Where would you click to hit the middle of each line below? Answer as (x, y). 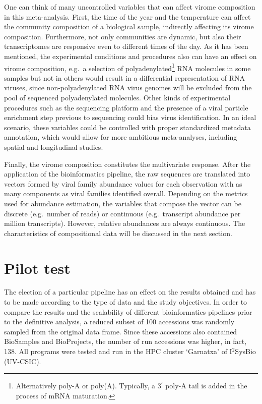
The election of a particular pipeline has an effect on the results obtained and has (130, 292)
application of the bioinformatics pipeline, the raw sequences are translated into (127, 174)
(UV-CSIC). (23, 361)
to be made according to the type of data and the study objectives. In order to (126, 302)
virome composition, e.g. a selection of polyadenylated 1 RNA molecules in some (127, 67)
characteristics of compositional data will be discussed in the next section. (118, 233)
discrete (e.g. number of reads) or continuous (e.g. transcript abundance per (122, 213)
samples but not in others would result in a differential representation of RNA (124, 77)
